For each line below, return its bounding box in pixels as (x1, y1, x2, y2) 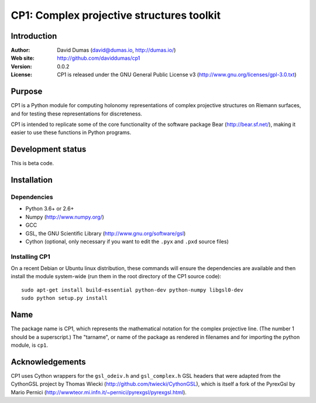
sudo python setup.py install (21, 295, 108, 302)
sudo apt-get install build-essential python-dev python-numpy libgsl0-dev (21, 286, 243, 293)
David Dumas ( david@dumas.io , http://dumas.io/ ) (57, 47, 176, 54)
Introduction (11, 31, 57, 41)
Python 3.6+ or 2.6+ (25, 205, 74, 212)
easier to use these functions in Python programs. (11, 129, 132, 136)
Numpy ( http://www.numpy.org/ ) (25, 213, 105, 220)
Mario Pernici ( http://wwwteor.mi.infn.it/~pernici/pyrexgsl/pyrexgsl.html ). (11, 388, 187, 395)
